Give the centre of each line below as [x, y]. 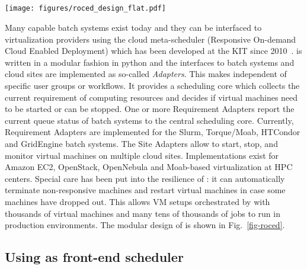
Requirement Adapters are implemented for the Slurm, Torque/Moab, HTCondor [153, 132]
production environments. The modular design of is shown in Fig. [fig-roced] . [145, 225]
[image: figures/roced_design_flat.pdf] [86, 9]
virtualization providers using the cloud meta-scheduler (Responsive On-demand [151, 39]
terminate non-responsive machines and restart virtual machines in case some [145, 190]
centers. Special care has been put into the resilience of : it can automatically [145, 178]
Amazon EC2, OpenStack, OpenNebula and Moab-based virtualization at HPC [149, 167]
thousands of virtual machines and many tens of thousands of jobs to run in [143, 213]
